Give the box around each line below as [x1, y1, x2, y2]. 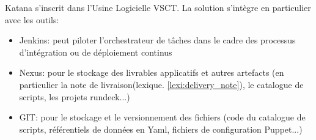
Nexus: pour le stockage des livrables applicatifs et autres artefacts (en [19, 66, 284, 79]
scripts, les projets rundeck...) [19, 90, 130, 103]
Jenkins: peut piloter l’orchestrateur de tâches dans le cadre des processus [19, 34, 296, 46]
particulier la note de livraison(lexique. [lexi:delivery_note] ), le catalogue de [19, 78, 304, 90]
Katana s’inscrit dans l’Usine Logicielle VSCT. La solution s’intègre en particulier [5, 1, 311, 13]
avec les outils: [5, 13, 59, 26]
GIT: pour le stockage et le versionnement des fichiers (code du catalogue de [19, 111, 306, 123]
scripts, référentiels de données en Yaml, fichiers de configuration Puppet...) [19, 122, 303, 135]
